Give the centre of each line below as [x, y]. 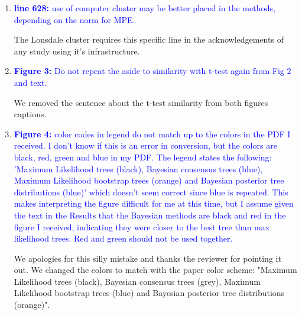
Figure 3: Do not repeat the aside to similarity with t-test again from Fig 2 [152, 71]
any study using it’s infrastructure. [77, 51]
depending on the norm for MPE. [74, 19]
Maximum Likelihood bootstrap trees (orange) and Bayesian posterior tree [149, 180]
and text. [30, 82]
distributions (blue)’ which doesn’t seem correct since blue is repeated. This [151, 192]
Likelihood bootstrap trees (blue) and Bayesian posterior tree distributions [149, 293]
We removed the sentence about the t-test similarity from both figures [141, 102]
